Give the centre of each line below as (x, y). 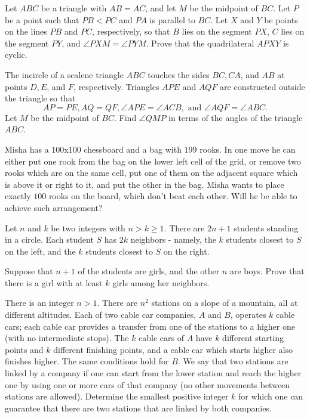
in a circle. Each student (49, 239)
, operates (248, 315)
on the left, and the (40, 251)
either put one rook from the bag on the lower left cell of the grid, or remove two (153, 161)
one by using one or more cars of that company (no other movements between (148, 384)
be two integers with (88, 227)
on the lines (26, 31)
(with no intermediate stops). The (67, 338)
